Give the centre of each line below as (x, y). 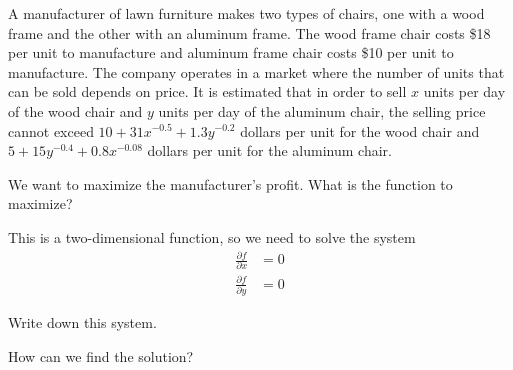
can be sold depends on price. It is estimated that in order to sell (207, 91)
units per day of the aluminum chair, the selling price (322, 110)
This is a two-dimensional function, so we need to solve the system (212, 236)
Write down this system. (82, 322)
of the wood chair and (75, 110)
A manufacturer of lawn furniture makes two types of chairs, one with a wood (246, 13)
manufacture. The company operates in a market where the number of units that (256, 71)
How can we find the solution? (101, 355)
